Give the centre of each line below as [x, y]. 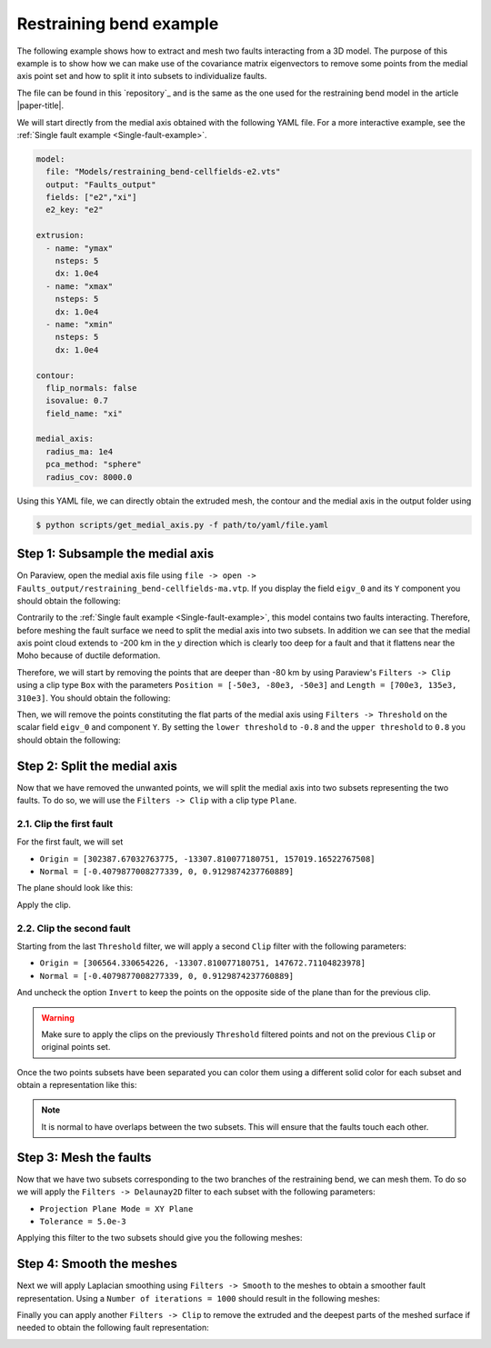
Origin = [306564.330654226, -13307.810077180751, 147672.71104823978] [203, 963]
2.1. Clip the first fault [65, 824]
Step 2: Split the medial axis [97, 766]
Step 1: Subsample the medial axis [115, 554]
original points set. [76, 1047]
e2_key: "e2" [75, 210]
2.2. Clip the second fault [74, 928]
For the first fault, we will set [70, 842]
